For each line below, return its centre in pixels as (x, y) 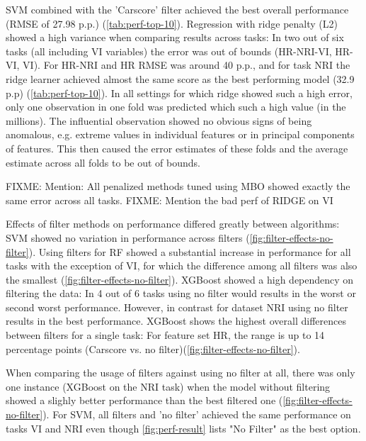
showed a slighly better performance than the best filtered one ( (144, 400)
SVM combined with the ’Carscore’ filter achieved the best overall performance (177, 9)
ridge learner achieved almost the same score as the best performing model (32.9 (180, 78)
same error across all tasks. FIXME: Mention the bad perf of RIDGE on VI (170, 200)
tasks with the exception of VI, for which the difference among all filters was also (182, 266)
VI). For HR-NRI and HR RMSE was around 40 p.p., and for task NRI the (187, 65)
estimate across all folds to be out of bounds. (103, 162)
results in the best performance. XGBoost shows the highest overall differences (176, 321)
